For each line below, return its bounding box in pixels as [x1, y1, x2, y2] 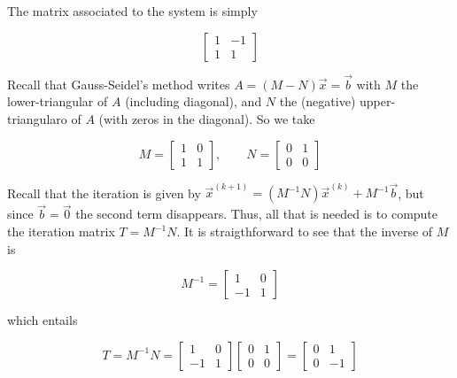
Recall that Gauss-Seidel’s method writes [7, 74, 230, 93]
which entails [7, 311, 78, 329]
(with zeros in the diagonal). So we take [98, 110, 315, 127]
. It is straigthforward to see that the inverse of [176, 222, 433, 241]
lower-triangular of [7, 92, 108, 111]
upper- [359, 92, 396, 111]
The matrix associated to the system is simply [7, 2, 258, 19]
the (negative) [279, 92, 356, 111]
